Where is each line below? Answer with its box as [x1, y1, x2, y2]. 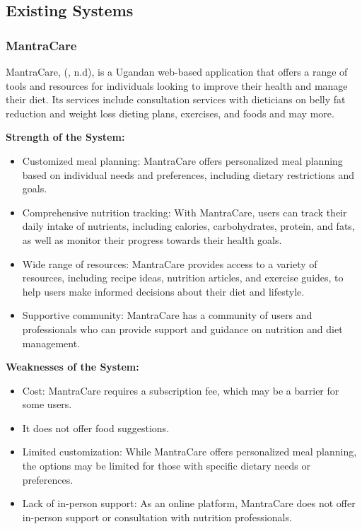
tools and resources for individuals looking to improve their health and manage [6, 78, 348, 93]
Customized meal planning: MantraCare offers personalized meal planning [22, 153, 343, 168]
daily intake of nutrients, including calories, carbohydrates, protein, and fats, [22, 219, 355, 233]
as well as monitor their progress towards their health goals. [22, 232, 282, 247]
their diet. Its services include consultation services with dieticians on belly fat [6, 92, 346, 107]
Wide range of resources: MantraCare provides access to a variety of [22, 256, 317, 271]
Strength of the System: [6, 129, 125, 144]
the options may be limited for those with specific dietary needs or [22, 458, 310, 473]
